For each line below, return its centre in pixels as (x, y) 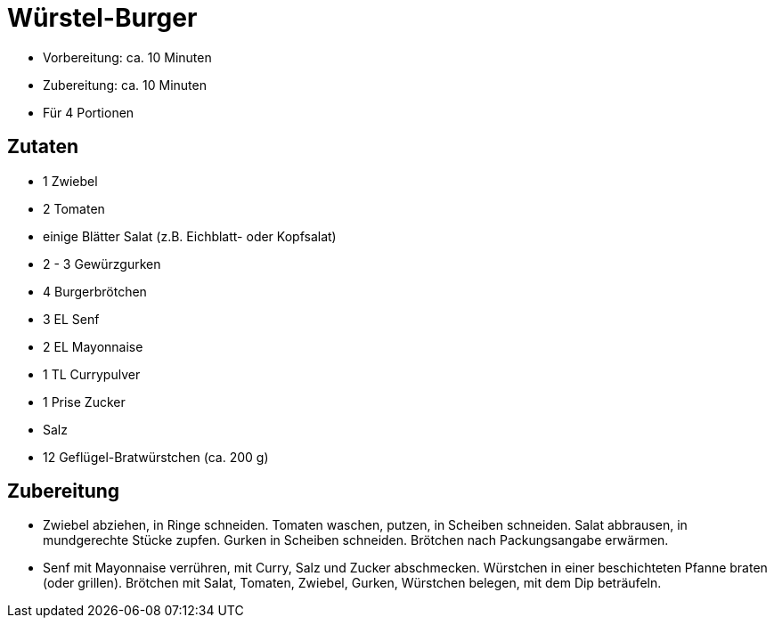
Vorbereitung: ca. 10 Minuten (127, 57)
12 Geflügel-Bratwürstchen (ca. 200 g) (156, 457)
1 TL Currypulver (92, 374)
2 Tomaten (74, 208)
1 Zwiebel (70, 181)
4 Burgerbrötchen (95, 291)
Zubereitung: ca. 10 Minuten (125, 85)
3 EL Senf (71, 319)
